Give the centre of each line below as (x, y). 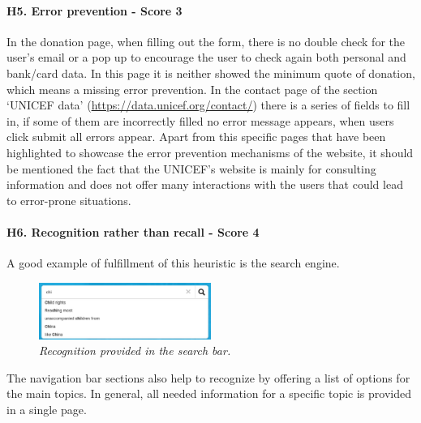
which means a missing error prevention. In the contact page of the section (192, 89)
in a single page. (47, 410)
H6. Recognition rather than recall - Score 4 (133, 231)
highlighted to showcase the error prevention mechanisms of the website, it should (210, 152)
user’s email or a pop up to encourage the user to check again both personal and (206, 57)
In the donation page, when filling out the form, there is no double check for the (206, 41)
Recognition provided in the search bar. (135, 350)
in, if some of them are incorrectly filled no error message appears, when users (200, 120)
